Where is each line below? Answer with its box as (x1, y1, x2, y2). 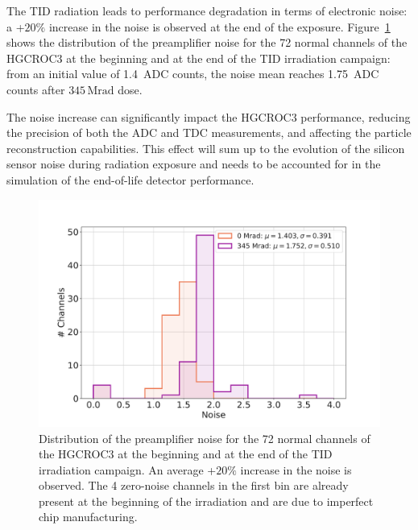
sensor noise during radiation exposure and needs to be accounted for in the (6, 155, 381, 172)
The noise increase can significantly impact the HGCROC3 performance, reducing (6, 108, 411, 125)
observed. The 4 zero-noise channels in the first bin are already (39, 477, 349, 494)
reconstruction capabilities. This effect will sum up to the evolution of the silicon (6, 139, 405, 156)
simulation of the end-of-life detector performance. (6, 171, 255, 188)
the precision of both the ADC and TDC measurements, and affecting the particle (6, 124, 412, 141)
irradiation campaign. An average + (39, 461, 217, 478)
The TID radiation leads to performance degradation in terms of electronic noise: (6, 2, 408, 19)
